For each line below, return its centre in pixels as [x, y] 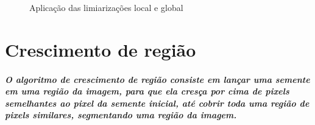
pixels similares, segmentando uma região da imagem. [121, 115]
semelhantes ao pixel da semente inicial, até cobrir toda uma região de [157, 103]
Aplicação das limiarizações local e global [106, 7]
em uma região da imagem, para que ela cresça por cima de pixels [147, 91]
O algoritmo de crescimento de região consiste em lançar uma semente [157, 79]
